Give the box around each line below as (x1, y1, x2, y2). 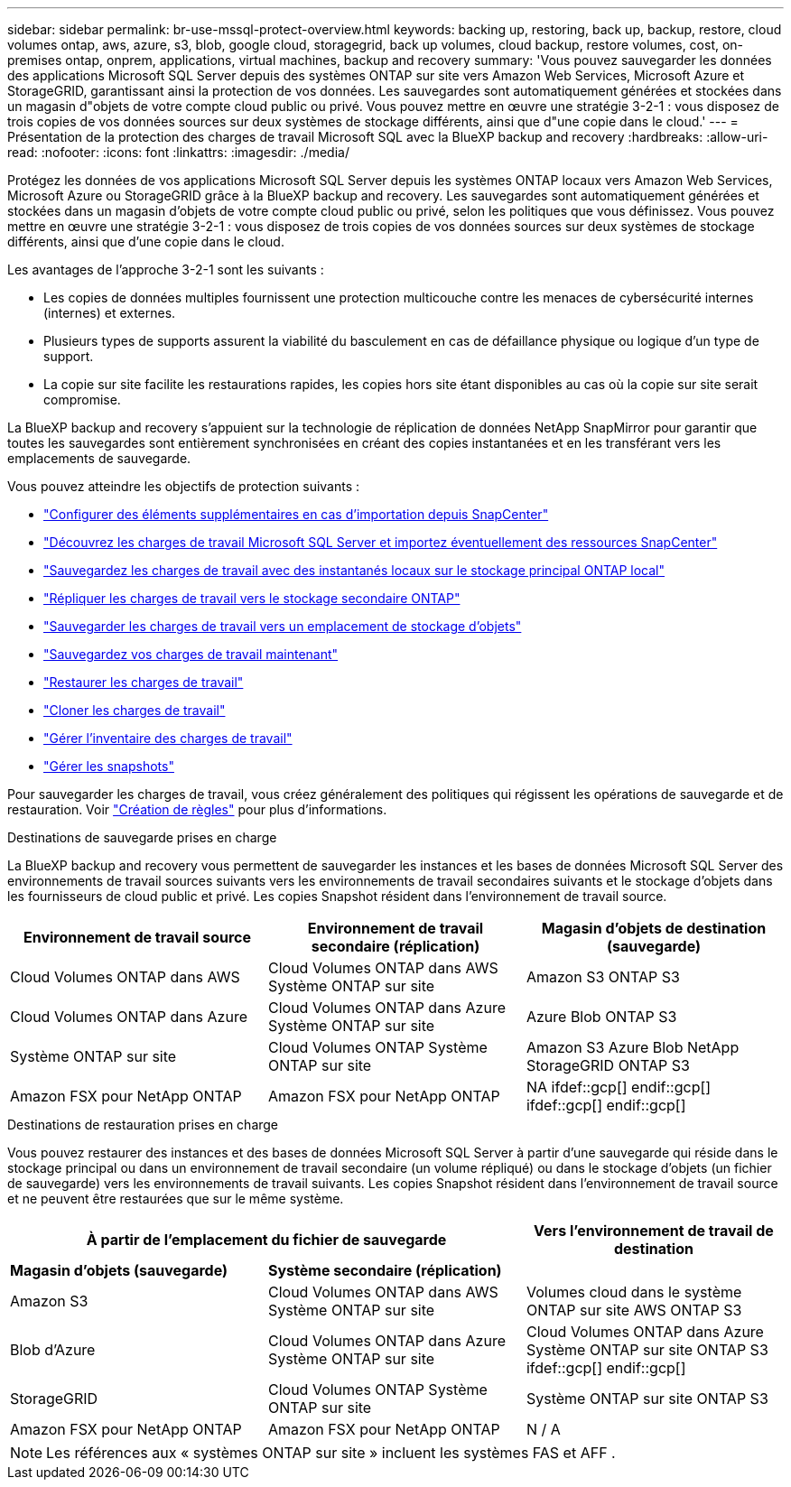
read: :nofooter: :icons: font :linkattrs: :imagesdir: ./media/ (7, 144, 349, 160)
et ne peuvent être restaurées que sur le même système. (7, 1191, 344, 1206)
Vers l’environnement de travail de (534, 1222, 774, 1240)
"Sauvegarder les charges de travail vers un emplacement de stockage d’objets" (43, 618, 522, 634)
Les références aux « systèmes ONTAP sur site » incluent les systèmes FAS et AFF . (46, 1444, 616, 1462)
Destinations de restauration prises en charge (7, 1117, 279, 1132)
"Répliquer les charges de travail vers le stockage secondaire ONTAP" (43, 590, 461, 606)
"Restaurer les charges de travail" (43, 674, 244, 690)
